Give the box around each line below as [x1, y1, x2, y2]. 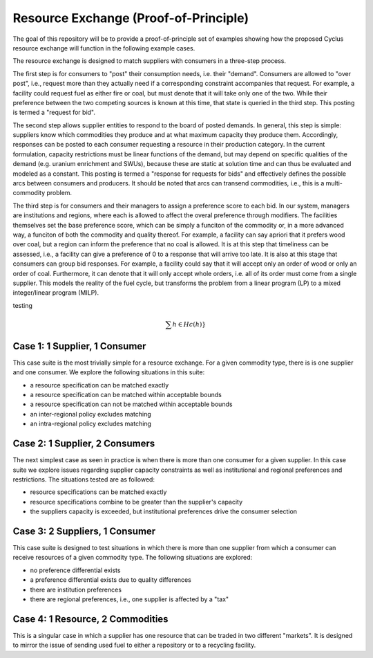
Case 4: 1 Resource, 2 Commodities [12, 613, 169, 625]
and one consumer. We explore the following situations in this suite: [12, 368, 205, 376]
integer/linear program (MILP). [12, 289, 99, 297]
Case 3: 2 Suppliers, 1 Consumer [12, 525, 156, 537]
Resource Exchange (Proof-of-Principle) [12, 10, 249, 26]
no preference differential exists [30, 566, 121, 574]
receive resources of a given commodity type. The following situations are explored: [12, 554, 253, 562]
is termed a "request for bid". [12, 108, 96, 117]
